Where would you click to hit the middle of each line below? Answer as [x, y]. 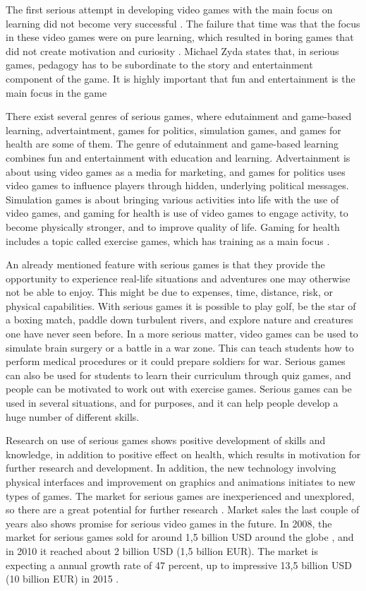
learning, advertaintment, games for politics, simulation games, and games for [173, 130]
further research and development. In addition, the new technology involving [171, 468]
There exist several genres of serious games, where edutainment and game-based [179, 116]
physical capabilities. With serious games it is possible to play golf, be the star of [181, 305]
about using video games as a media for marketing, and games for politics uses [176, 171]
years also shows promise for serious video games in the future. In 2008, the [169, 523]
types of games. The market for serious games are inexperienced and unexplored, [180, 495]
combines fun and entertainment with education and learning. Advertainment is [178, 157]
